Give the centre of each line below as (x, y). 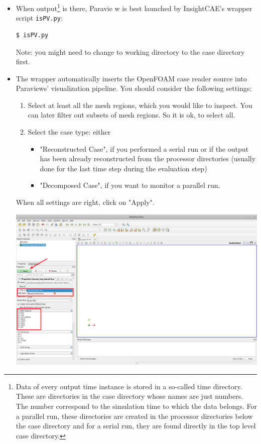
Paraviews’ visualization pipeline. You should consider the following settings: (134, 88)
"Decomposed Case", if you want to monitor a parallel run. (130, 185)
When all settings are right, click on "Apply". (85, 202)
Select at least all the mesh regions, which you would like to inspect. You (140, 105)
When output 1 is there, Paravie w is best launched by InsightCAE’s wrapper (134, 7)
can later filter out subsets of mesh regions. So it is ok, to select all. (132, 115)
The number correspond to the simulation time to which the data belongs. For (136, 406)
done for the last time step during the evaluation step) (123, 168)
